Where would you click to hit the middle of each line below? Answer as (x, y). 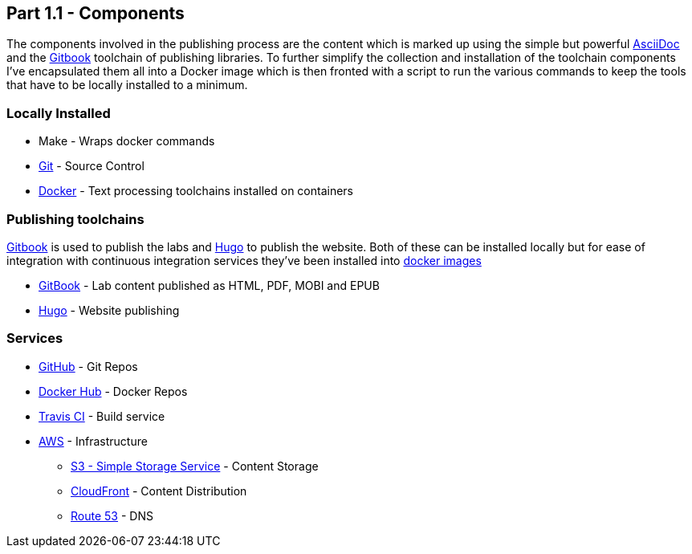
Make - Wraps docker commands (127, 141)
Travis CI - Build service (102, 416)
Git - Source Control (92, 166)
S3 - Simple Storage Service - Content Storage (195, 466)
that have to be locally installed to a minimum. (127, 85)
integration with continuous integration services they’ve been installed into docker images (244, 260)
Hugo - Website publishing (109, 310)
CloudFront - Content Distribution (159, 491)
